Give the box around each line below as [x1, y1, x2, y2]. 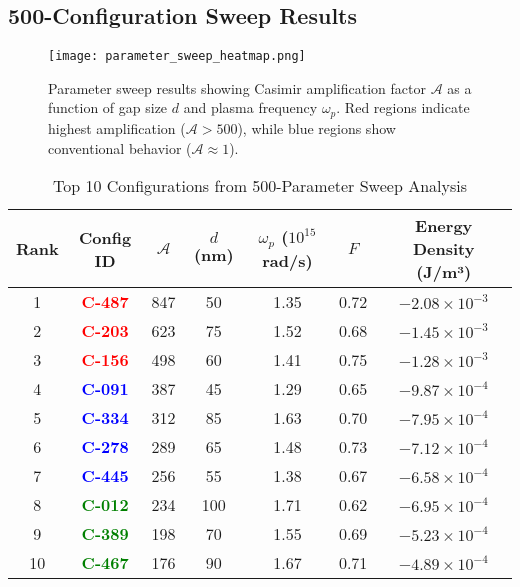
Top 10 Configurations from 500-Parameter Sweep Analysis [52, 174, 467, 198]
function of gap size [48, 97, 168, 118]
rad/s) [262, 249, 313, 273]
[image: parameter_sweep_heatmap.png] [48, 49, 306, 64]
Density [412, 237, 475, 261]
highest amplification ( [48, 117, 186, 138]
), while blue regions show [237, 117, 396, 138]
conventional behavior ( [48, 137, 192, 158]
